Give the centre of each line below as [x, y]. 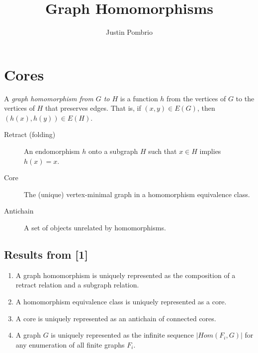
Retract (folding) [30, 134]
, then [206, 108]
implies [210, 151]
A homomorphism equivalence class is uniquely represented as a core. [121, 301]
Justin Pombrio [129, 32]
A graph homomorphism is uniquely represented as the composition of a [126, 275]
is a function [139, 98]
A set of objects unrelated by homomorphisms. [95, 227]
